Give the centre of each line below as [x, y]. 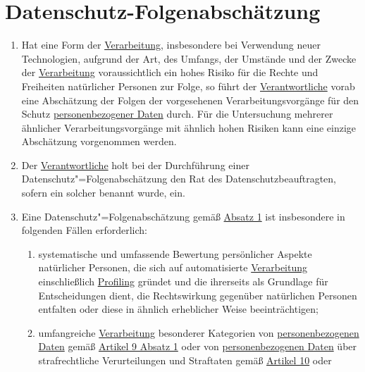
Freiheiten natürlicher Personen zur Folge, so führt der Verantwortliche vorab [188, 86]
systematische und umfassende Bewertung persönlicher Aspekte [175, 253]
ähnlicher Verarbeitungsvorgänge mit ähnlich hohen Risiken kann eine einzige [189, 127]
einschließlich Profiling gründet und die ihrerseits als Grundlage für [183, 281]
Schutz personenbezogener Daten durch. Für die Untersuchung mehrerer [177, 114]
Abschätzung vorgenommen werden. [99, 141]
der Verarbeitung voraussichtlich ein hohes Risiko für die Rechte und [170, 72]
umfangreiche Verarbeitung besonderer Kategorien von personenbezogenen [199, 332]
